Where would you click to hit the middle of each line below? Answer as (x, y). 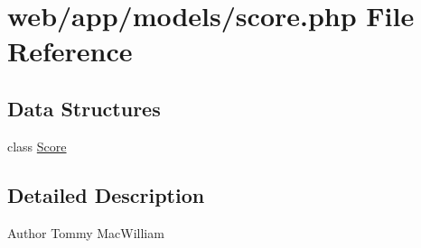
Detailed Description (106, 194)
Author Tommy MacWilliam (86, 232)
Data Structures (84, 108)
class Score (37, 146)
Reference (70, 51)
